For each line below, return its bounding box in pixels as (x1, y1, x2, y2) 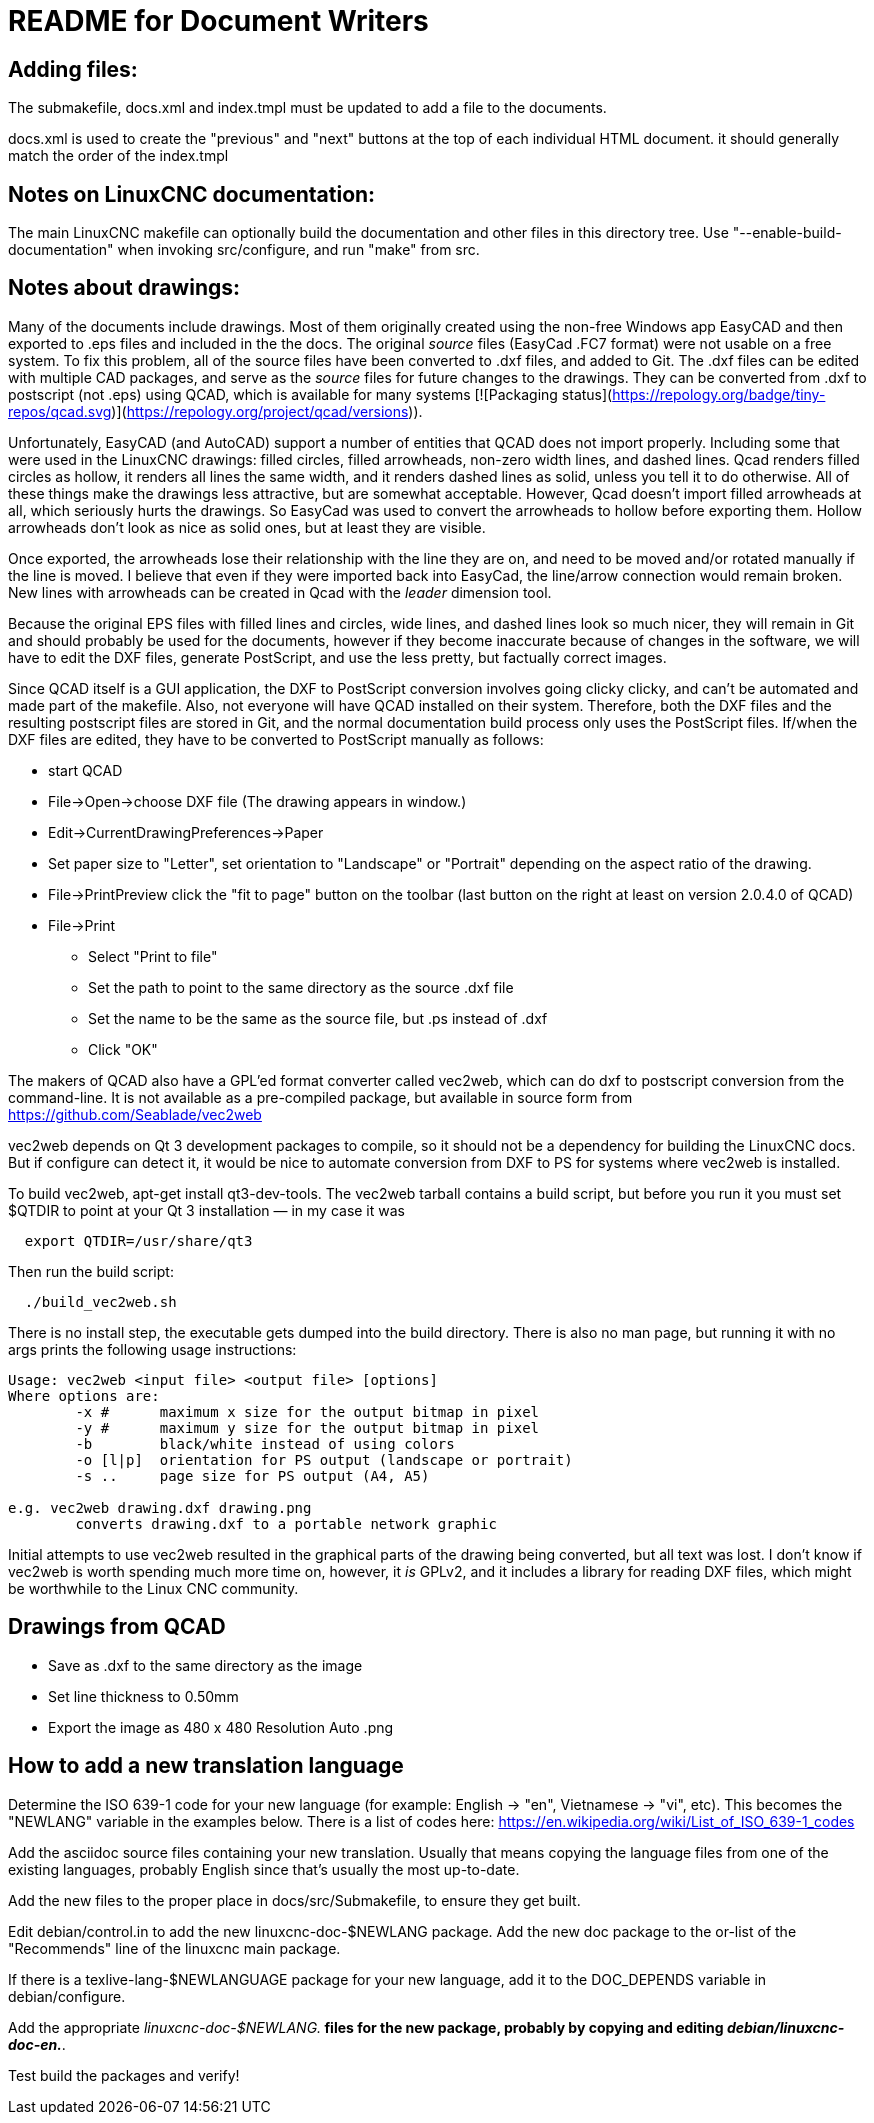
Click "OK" (88, 1040, 158, 1058)
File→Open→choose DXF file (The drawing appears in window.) (48, 792, 467, 810)
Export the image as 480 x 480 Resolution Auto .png (48, 1718, 394, 1736)
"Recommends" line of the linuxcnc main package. (8, 1939, 341, 1957)
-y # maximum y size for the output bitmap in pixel (75, 1419, 540, 1436)
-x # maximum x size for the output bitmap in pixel (75, 1403, 540, 1420)
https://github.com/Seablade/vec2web (8, 1105, 262, 1123)
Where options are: (8, 1387, 160, 1404)
